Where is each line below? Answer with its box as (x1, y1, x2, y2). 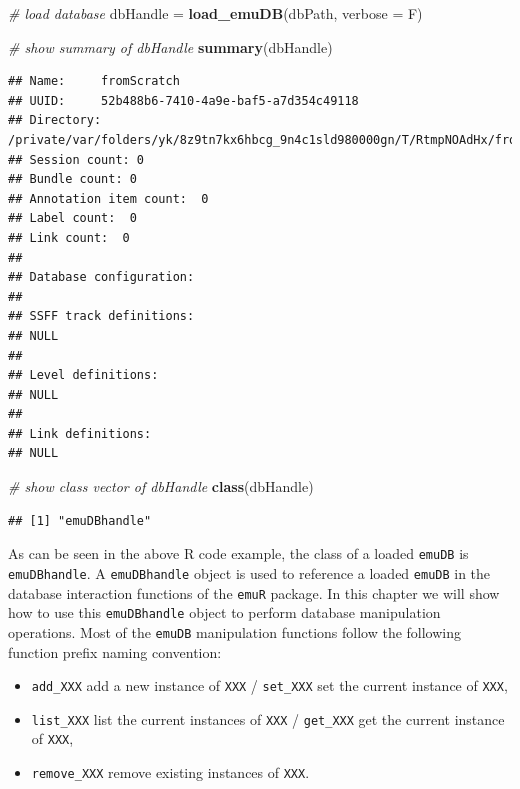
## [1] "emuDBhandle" (8, 513, 152, 528)
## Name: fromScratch (8, 74, 180, 89)
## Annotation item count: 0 (8, 191, 209, 206)
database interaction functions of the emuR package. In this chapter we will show (8, 582, 500, 603)
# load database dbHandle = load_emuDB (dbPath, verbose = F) (8, 3, 423, 23)
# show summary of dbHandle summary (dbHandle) (8, 36, 333, 57)
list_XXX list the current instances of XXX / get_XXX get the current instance (31, 708, 505, 729)
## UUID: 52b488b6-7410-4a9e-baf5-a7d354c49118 (8, 93, 359, 108)
